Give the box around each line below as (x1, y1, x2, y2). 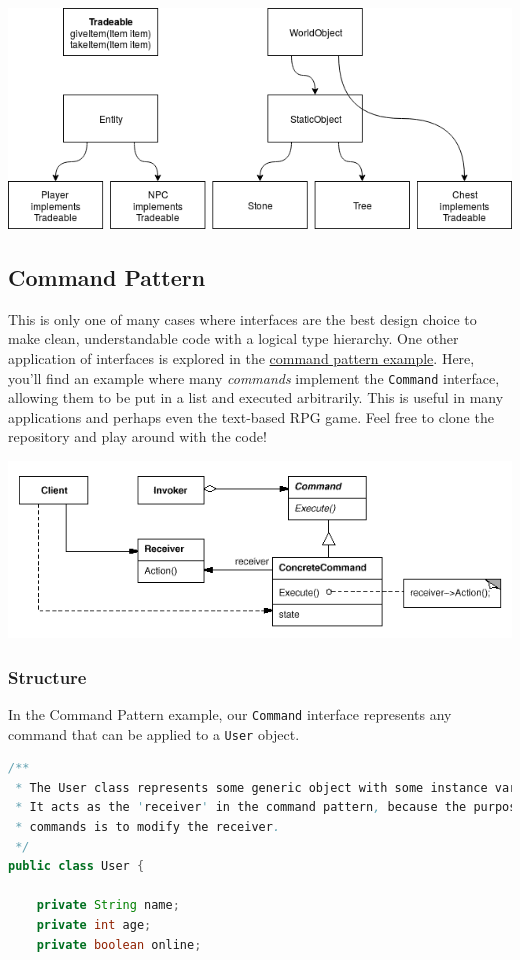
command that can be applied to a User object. (8, 723, 300, 744)
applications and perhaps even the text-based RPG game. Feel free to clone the (8, 406, 494, 427)
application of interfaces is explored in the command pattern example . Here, (8, 347, 475, 368)
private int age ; (36, 918, 152, 933)
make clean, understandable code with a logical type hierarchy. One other (8, 328, 459, 349)
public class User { (8, 859, 145, 874)
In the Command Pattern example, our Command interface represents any (8, 703, 452, 724)
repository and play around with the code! (8, 426, 267, 447)
